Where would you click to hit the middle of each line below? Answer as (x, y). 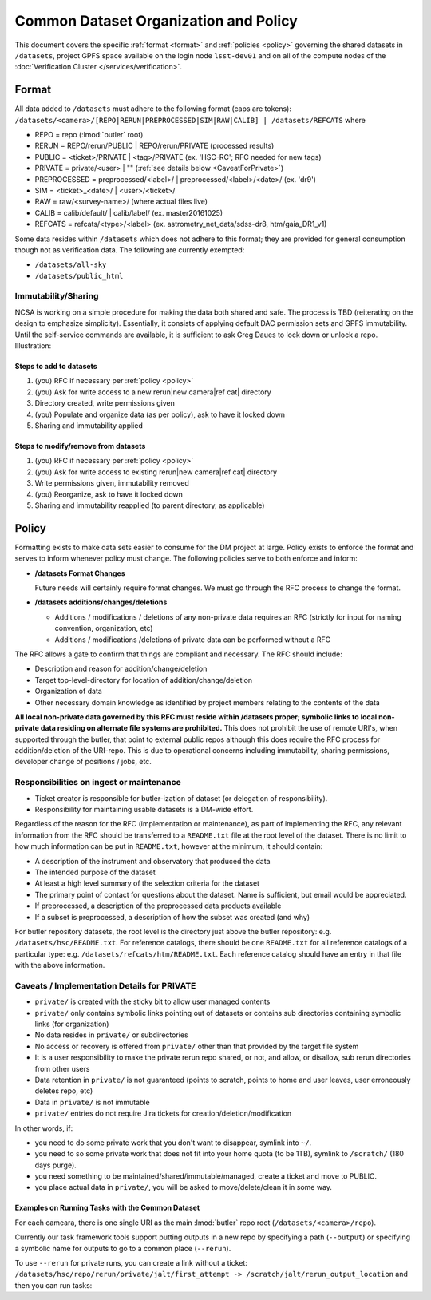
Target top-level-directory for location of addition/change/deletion (144, 680)
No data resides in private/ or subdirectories (111, 1035)
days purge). (56, 1165)
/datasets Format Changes (80, 573)
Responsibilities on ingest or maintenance (98, 783)
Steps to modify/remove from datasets (80, 446)
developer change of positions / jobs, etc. (83, 762)
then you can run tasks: (53, 1285)
